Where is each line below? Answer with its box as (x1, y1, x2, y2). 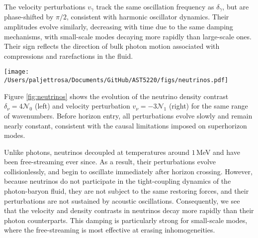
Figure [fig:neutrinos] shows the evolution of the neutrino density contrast (4, 91, 229, 101)
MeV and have (196, 146, 240, 157)
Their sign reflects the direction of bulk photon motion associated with (4, 41, 220, 51)
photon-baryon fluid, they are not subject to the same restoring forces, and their (4, 186, 249, 196)
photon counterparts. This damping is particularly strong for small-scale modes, (4, 215, 248, 225)
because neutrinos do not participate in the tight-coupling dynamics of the (4, 176, 231, 186)
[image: (4, 68, 29, 76)
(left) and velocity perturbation (34, 101, 130, 111)
